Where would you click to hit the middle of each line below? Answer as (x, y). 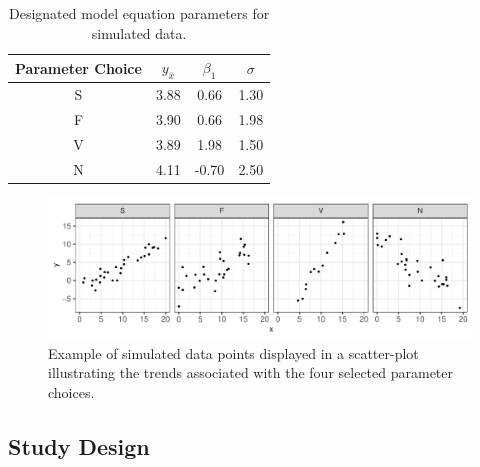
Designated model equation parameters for (139, 13)
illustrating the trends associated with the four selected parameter (251, 372)
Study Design (79, 445)
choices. (71, 391)
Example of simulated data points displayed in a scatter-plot (233, 352)
